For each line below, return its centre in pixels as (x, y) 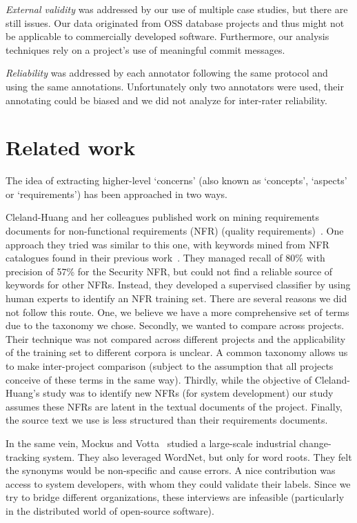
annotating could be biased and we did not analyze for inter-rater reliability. (166, 100)
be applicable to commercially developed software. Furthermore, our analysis (167, 36)
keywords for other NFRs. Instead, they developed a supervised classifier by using (178, 285)
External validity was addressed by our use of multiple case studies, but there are (177, 9)
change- (315, 443)
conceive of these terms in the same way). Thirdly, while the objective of (159, 379)
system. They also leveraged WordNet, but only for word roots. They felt (197, 456)
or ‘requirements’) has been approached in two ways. (116, 194)
